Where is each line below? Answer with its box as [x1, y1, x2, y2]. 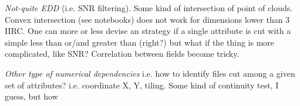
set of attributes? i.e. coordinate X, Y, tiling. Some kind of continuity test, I [5, 78, 279, 91]
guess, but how [5, 90, 58, 102]
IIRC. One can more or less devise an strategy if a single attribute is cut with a [5, 25, 291, 37]
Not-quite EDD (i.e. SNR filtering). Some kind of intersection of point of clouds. [5, 2, 293, 13]
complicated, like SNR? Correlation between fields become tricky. [5, 47, 240, 60]
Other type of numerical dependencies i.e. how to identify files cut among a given [5, 67, 295, 79]
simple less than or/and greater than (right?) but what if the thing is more [5, 36, 275, 48]
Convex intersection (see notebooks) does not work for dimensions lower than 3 [5, 13, 290, 25]
